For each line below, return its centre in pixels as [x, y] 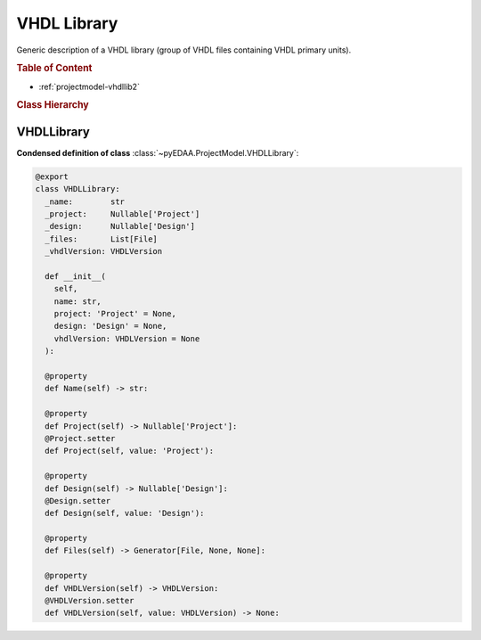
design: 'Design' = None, [110, 326]
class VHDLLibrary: [77, 189]
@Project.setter [80, 438]
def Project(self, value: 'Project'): [129, 451]
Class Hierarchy [53, 105]
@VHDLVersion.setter [90, 601]
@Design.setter [78, 501]
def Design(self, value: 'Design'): [125, 513]
